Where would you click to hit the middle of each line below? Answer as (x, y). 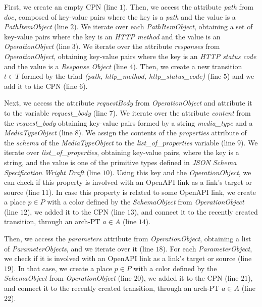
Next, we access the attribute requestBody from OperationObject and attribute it (128, 103)
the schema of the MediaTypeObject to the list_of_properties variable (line (120, 142)
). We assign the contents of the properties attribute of (163, 133)
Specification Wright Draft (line (52, 172)
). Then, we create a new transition (188, 66)
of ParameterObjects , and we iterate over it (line (79, 248)
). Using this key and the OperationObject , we (180, 172)
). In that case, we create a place (62, 268)
